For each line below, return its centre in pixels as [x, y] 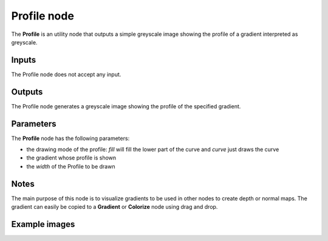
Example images [43, 224]
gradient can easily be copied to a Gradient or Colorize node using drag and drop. [114, 207]
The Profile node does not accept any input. [66, 74]
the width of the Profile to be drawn [71, 166]
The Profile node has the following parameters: [70, 138]
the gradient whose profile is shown [71, 158]
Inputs [24, 60]
